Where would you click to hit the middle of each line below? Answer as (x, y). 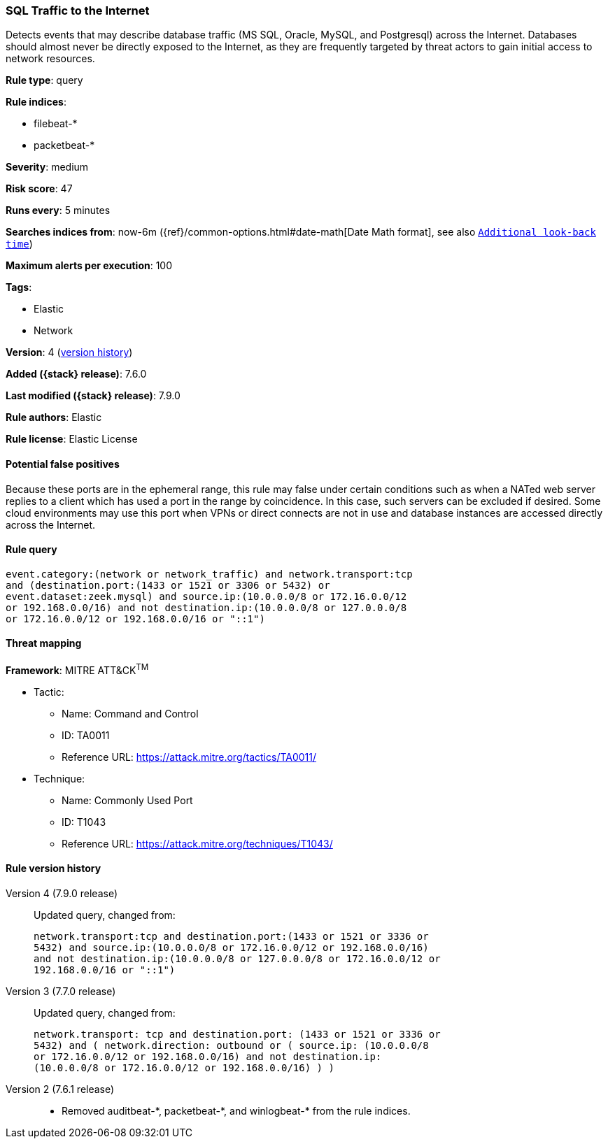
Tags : (19, 287)
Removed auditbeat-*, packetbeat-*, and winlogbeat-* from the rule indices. (236, 1110)
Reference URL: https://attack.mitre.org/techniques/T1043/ (197, 843)
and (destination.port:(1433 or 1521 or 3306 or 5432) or (168, 585)
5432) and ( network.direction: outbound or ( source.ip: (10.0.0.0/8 (231, 1045)
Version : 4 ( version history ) (69, 352)
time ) (19, 244)
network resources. (50, 59)
